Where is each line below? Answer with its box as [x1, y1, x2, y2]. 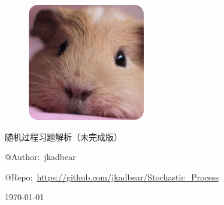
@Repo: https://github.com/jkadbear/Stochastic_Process [5, 170, 219, 183]
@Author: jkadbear [5, 150, 76, 163]
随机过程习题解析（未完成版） [5, 130, 122, 143]
